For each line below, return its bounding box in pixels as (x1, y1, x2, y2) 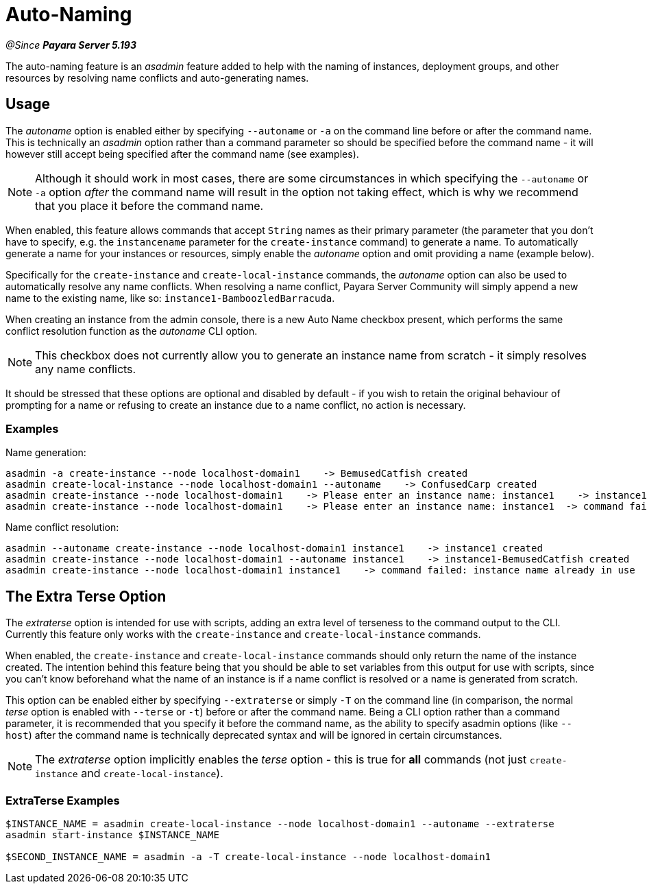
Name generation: (5, 447, 86, 459)
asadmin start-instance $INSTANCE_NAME (5, 829, 219, 840)
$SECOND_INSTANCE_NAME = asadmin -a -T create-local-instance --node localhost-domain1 (5, 851, 491, 862)
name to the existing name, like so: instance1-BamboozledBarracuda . (5, 292, 335, 304)
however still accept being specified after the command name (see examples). (5, 147, 359, 160)
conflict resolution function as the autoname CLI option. (5, 324, 258, 337)
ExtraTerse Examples (5, 793, 120, 807)
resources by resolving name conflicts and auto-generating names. (5, 71, 309, 84)
